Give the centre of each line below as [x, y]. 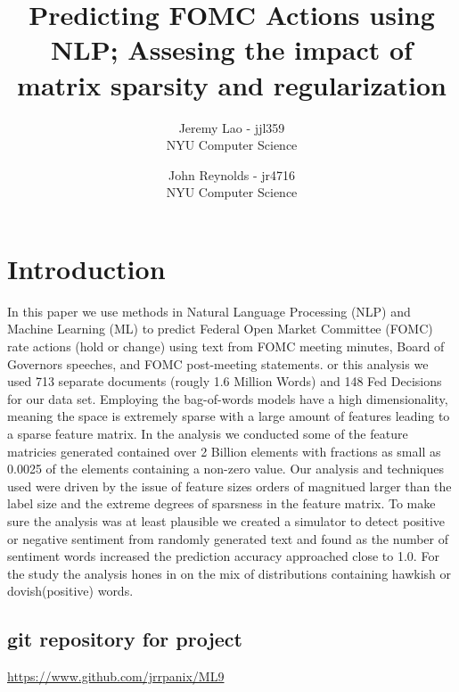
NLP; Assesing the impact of [232, 49]
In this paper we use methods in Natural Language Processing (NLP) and [209, 311]
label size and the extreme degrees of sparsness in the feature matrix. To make [221, 503]
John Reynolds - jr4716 [232, 174]
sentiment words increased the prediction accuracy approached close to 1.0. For [223, 556]
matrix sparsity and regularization [232, 84]
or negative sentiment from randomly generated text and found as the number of [228, 538]
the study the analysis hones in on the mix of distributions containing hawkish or [229, 573]
